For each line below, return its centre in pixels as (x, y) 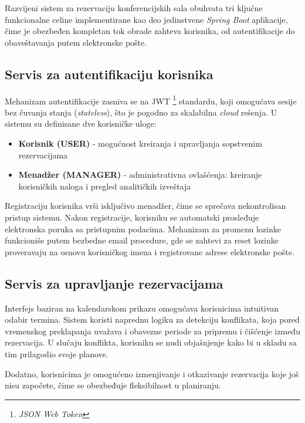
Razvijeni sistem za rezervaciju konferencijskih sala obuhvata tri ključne (134, 8)
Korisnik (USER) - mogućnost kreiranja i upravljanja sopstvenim (140, 143)
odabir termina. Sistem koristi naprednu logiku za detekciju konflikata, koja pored (152, 319)
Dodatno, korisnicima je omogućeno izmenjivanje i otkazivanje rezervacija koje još (152, 373)
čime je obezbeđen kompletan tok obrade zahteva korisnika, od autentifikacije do (150, 31)
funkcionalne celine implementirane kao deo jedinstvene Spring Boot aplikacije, (146, 19)
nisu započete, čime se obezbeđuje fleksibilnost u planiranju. (113, 385)
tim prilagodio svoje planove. (57, 353)
